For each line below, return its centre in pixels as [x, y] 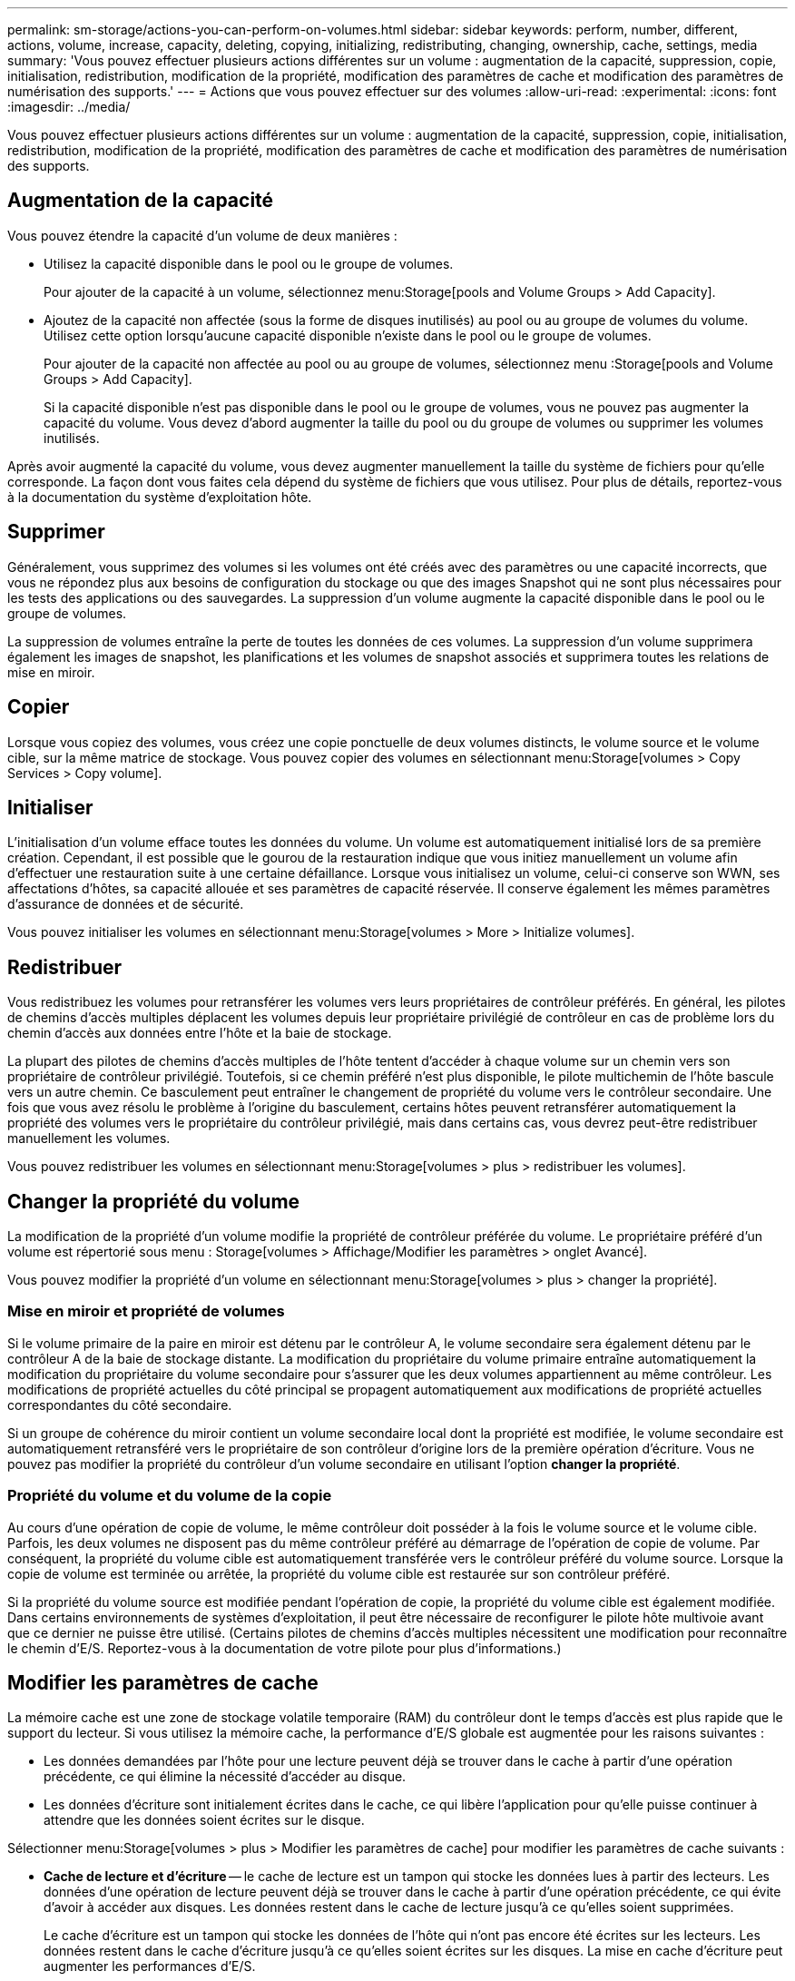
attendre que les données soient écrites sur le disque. [204, 1820]
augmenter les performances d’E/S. [150, 1966]
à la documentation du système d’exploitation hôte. [160, 497]
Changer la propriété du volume [154, 1201]
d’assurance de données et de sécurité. [126, 904]
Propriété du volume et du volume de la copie [170, 1496]
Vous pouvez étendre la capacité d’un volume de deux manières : [202, 235]
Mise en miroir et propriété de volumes [146, 1311]
